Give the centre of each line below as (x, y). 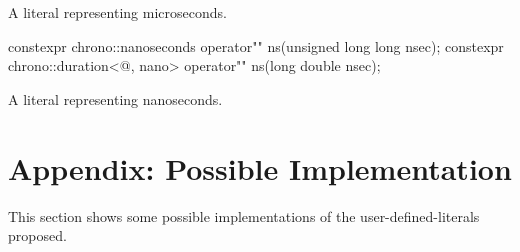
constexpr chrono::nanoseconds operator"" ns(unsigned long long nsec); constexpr (256, 45)
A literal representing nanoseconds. (115, 98)
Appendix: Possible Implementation (260, 167)
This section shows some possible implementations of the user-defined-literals (244, 215)
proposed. (37, 235)
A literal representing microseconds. (117, 12)
